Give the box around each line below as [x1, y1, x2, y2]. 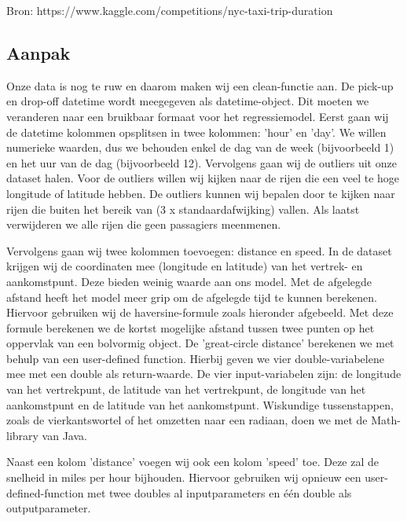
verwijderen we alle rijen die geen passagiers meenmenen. [6, 216, 281, 233]
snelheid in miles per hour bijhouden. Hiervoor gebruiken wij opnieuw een [6, 469, 361, 486]
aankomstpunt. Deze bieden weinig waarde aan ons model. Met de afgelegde [6, 273, 372, 289]
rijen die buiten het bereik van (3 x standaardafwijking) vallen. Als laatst [6, 200, 360, 217]
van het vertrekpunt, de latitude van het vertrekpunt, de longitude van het [6, 381, 366, 398]
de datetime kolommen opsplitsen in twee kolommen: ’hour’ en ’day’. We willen [6, 123, 387, 140]
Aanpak [6, 40, 71, 64]
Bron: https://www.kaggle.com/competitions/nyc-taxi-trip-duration [6, 2, 333, 18]
